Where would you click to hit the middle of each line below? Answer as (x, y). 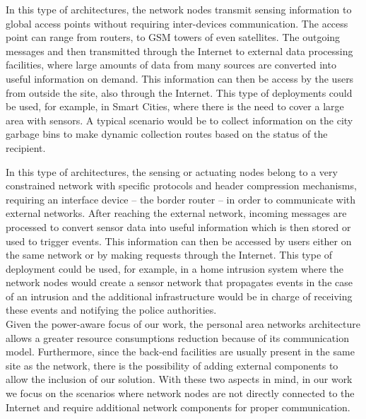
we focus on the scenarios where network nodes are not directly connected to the (180, 393)
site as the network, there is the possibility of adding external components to (172, 365)
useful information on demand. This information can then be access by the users (180, 78)
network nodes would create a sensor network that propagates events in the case (179, 282)
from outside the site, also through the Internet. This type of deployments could (179, 92)
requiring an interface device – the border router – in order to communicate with (181, 199)
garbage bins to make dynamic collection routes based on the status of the (167, 134)
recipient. (26, 147)
